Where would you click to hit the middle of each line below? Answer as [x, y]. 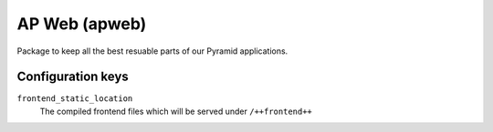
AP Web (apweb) [82, 24]
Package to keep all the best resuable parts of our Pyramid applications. [152, 51]
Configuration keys [73, 77]
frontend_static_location [75, 99]
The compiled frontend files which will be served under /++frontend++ [176, 111]
